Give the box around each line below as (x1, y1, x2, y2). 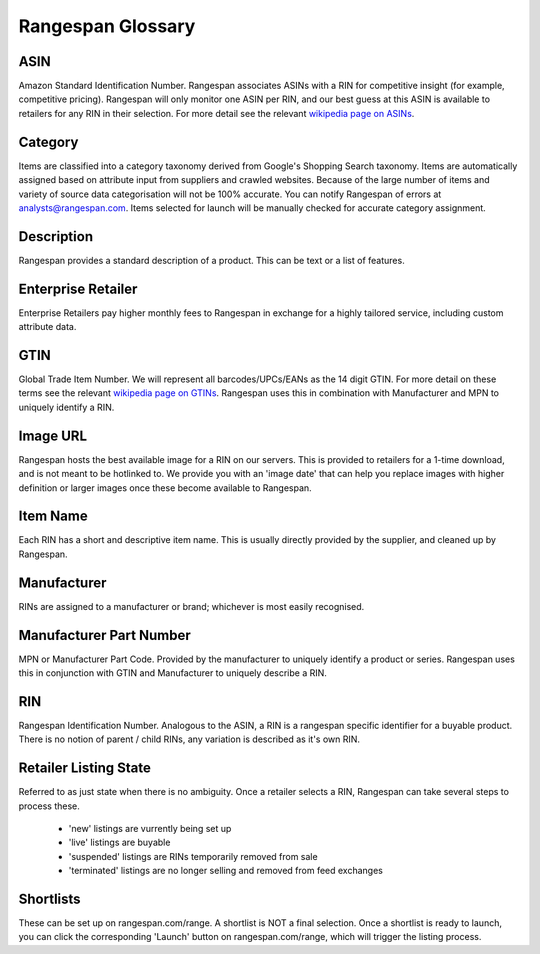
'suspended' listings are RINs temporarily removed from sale (68, 850, 319, 862)
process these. (18, 800, 80, 812)
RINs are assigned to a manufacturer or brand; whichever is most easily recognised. (18, 600, 365, 612)
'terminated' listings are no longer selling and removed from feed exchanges (68, 865, 384, 877)
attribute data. (18, 321, 77, 333)
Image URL (18, 427, 88, 444)
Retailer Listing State (18, 760, 152, 777)
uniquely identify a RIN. (18, 401, 115, 413)
